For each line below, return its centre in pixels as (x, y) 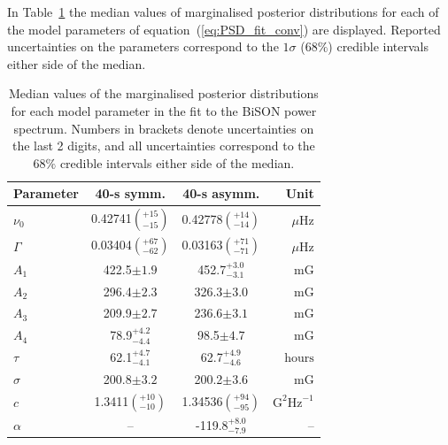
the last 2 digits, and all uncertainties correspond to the (163, 146)
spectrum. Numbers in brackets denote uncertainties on (164, 128)
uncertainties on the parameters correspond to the (143, 46)
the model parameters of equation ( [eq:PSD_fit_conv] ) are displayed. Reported (224, 29)
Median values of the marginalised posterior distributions (163, 93)
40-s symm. (130, 193)
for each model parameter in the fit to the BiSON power (164, 110)
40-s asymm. (221, 193)
